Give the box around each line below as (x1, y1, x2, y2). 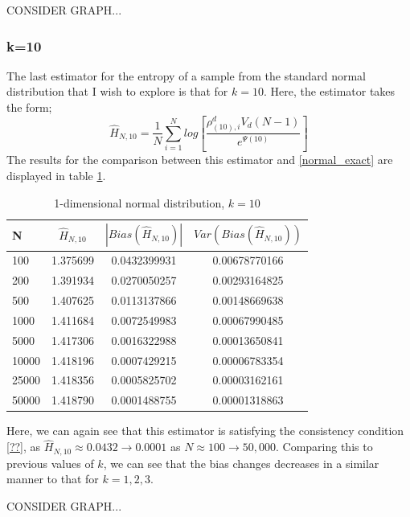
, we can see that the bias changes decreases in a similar (103, 454, 379, 471)
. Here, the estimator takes (263, 83, 396, 100)
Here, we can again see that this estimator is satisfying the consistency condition (6, 422, 404, 439)
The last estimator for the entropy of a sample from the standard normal (6, 67, 366, 84)
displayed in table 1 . (6, 166, 106, 183)
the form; (6, 99, 52, 115)
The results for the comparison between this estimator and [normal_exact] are (6, 151, 393, 168)
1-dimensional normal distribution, (54, 194, 225, 211)
